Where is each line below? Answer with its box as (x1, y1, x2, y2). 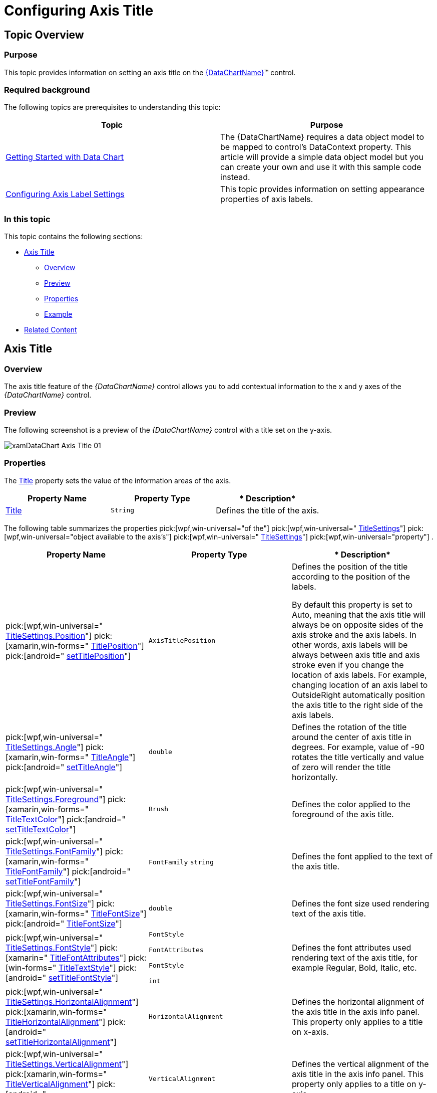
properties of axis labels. (220, 194, 313, 205)
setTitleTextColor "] (6, 824, 76, 834)
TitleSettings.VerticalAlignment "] (6, 1058, 129, 1069)
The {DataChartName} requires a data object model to (220, 132, 424, 142)
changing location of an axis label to (291, 679, 428, 690)
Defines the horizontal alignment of (291, 996, 424, 1007)
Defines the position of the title (291, 561, 408, 572)
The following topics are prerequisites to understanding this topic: (4, 103, 221, 112)
